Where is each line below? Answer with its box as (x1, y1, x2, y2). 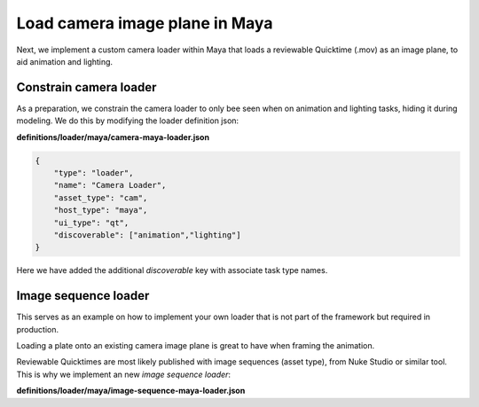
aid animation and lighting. (16, 56, 114, 67)
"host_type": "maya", (53, 205, 148, 215)
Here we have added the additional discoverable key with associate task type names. (16, 265, 328, 276)
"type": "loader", (53, 168, 134, 177)
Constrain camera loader (16, 80, 157, 95)
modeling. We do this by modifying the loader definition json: (16, 115, 239, 126)
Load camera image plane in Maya (16, 13, 273, 33)
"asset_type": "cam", (53, 192, 148, 203)
